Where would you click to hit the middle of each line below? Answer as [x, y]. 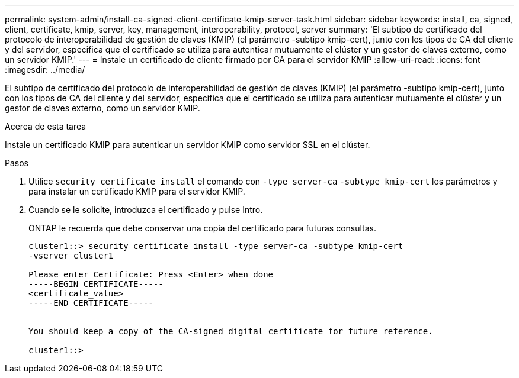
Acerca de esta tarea [46, 126]
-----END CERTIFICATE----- [91, 303]
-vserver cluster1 [71, 256]
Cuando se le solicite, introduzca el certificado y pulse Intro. [146, 210]
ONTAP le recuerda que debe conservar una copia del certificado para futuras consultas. [203, 228]
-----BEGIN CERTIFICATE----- [96, 284]
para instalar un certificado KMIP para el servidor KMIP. [137, 191]
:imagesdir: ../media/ [45, 70]
